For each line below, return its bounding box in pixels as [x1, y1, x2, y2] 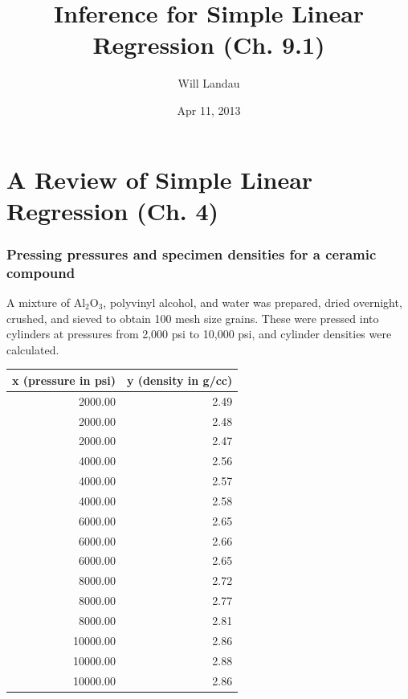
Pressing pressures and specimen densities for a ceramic [6, 243, 377, 264]
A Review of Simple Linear [6, 162, 313, 195]
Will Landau [177, 75, 240, 92]
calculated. [6, 341, 59, 358]
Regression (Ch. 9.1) [92, 28, 325, 61]
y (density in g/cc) [126, 371, 233, 388]
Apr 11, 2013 [177, 101, 241, 118]
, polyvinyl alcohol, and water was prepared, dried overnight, [103, 294, 402, 311]
